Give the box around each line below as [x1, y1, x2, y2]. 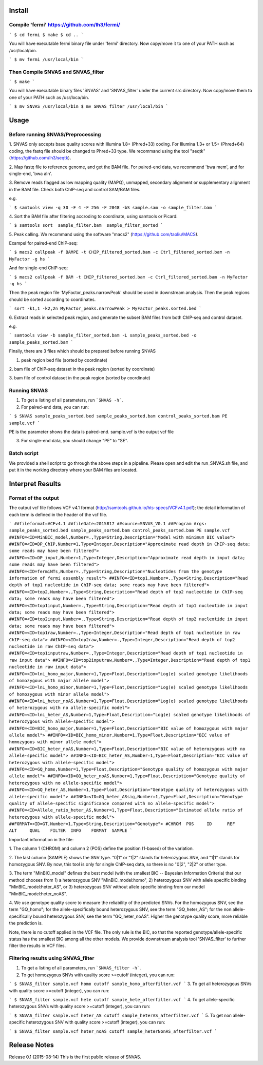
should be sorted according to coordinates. [9, 296, 96, 302]
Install [9, 6, 29, 15]
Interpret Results [9, 479, 61, 488]
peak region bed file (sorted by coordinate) [21, 357, 108, 363]
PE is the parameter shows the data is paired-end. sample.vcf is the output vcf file [9, 429, 174, 435]
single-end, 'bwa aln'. [9, 171, 52, 177]
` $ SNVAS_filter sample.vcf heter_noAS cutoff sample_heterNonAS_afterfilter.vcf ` [9, 1028, 217, 1034]
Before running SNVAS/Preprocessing [9, 131, 101, 138]
